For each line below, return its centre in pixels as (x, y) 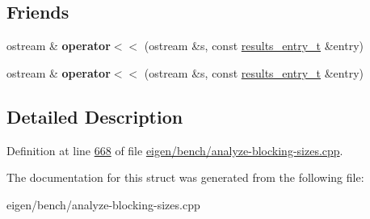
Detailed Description (95, 116)
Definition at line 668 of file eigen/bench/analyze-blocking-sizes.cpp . (175, 150)
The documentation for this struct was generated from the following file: (185, 177)
